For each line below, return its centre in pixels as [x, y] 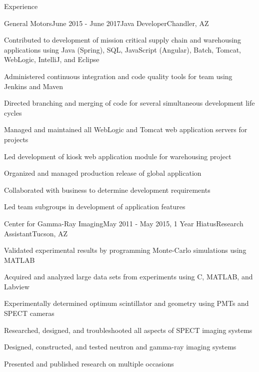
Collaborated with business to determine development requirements [107, 190]
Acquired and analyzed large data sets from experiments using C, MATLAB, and [128, 277]
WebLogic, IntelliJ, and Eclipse [52, 59]
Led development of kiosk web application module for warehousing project [118, 156]
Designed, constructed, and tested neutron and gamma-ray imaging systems [120, 347]
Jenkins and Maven [34, 86]
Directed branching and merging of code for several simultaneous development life [129, 103]
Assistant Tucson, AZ [36, 233]
